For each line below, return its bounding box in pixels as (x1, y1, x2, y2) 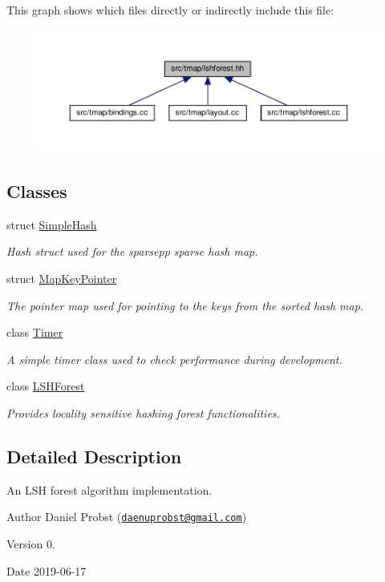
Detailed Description (6, 443, 182, 468)
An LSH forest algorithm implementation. (6, 481, 213, 498)
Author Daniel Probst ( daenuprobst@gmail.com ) (6, 508, 247, 525)
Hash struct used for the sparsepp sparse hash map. (6, 243, 258, 260)
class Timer (6, 324, 63, 341)
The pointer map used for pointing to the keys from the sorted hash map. (6, 297, 364, 313)
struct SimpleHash (6, 216, 97, 232)
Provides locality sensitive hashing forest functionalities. (6, 404, 280, 421)
